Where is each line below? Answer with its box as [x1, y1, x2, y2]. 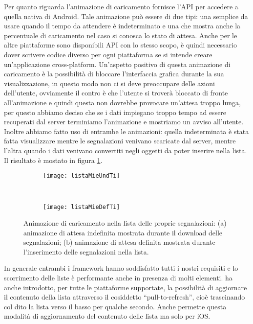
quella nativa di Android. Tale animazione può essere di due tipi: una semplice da [4, 11, 248, 21]
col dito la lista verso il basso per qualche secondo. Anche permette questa [4, 301, 227, 311]
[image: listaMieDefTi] [43, 204, 120, 211]
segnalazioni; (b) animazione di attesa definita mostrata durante [23, 237, 215, 247]
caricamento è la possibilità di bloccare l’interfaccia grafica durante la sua [4, 69, 224, 79]
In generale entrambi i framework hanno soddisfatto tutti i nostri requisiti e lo [4, 263, 238, 273]
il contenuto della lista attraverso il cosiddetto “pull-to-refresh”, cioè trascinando [4, 292, 245, 302]
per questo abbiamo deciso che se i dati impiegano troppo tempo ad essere [4, 107, 227, 117]
